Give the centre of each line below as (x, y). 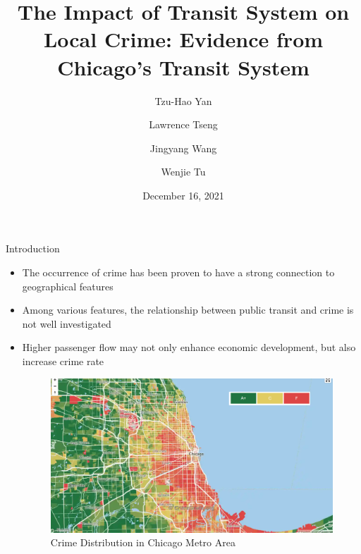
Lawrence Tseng (183, 124)
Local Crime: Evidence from (183, 39)
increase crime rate (63, 361)
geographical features (68, 286)
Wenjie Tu (183, 172)
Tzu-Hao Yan (183, 100)
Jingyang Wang (183, 148)
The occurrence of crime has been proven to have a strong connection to (178, 272)
